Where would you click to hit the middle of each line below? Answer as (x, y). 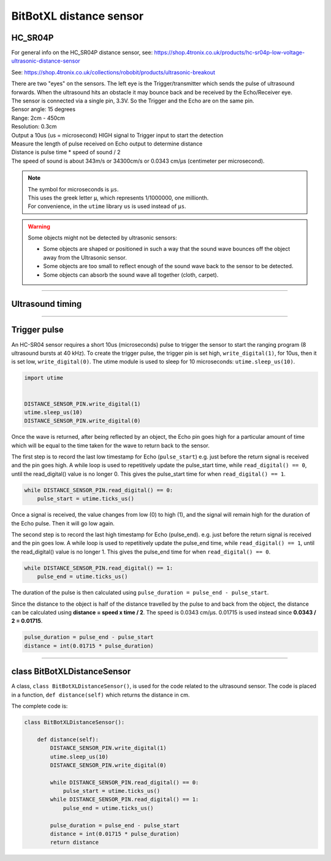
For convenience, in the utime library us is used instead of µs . (107, 206)
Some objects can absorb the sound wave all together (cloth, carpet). (131, 275)
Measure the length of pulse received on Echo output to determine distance (107, 144)
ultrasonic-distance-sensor (46, 61)
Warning (39, 226)
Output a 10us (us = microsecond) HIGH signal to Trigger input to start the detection (117, 135)
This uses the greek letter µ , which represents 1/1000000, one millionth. (118, 198)
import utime (44, 378)
